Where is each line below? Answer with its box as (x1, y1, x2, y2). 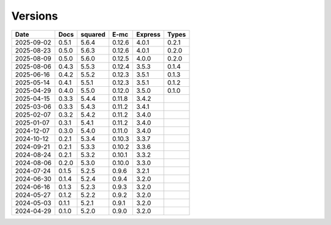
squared (80, 30, 105, 39)
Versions (11, 9, 58, 23)
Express (135, 30, 161, 39)
